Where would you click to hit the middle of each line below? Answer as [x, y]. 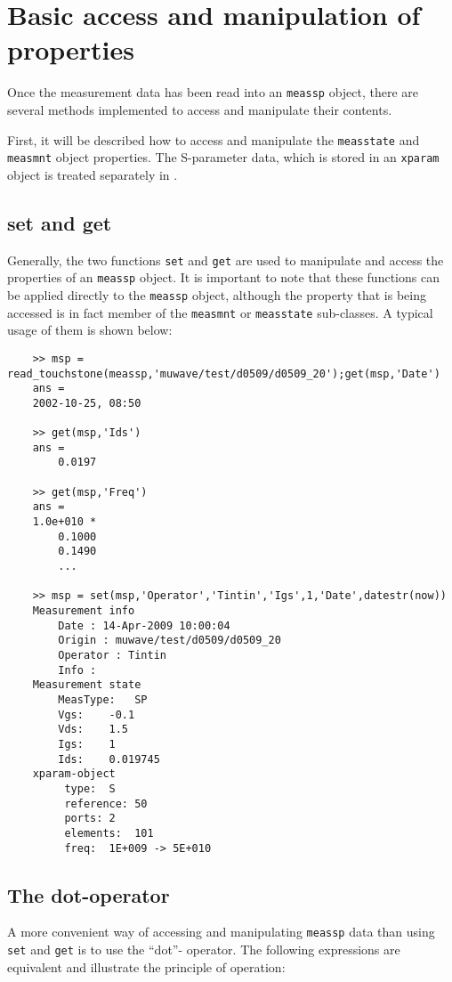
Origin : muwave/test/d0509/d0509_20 [169, 641]
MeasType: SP [103, 699]
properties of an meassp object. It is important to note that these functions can [223, 277]
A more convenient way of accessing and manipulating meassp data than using [221, 932]
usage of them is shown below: [90, 330]
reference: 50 [106, 803]
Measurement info [84, 611]
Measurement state [87, 685]
